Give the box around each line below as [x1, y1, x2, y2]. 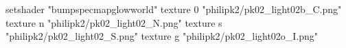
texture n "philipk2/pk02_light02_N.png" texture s [5, 15, 222, 29]
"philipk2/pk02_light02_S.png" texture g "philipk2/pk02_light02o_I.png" [5, 29, 319, 43]
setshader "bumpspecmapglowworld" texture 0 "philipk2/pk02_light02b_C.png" [5, 2, 342, 16]
